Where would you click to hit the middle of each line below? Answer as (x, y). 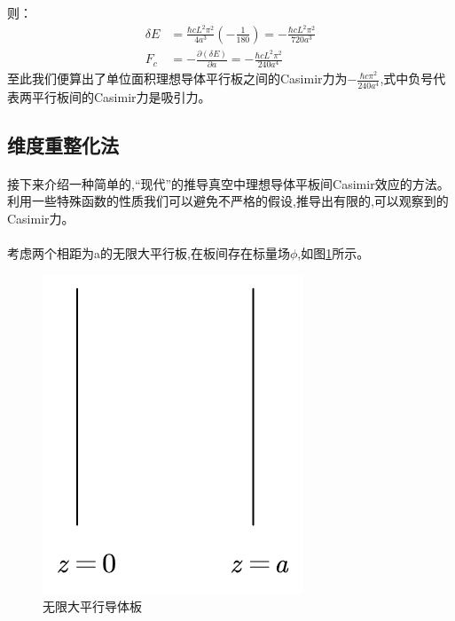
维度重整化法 (63, 144)
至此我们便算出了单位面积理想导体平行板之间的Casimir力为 (177, 79)
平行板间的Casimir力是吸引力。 (121, 96)
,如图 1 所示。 (333, 252)
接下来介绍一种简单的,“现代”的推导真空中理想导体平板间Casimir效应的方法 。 (228, 183)
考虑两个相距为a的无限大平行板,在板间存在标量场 (149, 252)
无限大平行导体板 (92, 606)
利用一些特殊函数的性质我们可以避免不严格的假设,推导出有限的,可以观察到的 (228, 201)
